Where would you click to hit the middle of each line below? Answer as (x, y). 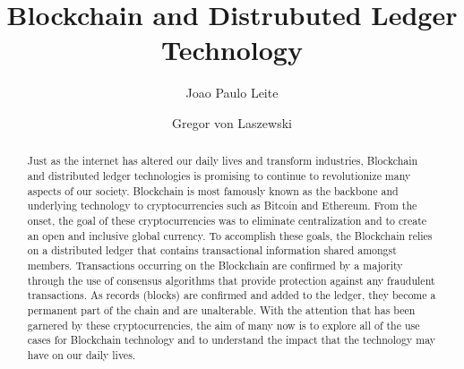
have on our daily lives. (82, 354)
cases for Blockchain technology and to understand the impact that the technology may (232, 340)
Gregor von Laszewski (232, 122)
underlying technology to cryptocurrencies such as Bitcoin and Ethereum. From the (222, 206)
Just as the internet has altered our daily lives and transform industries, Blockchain (223, 161)
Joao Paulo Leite (232, 93)
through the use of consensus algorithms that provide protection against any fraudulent (231, 280)
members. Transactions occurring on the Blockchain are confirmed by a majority (215, 265)
